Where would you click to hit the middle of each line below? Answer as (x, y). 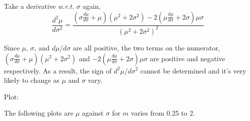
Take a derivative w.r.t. (39, 6)
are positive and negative (187, 58)
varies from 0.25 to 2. (163, 113)
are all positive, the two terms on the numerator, (147, 47)
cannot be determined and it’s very (193, 70)
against (93, 113)
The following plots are (39, 113)
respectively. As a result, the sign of (58, 70)
